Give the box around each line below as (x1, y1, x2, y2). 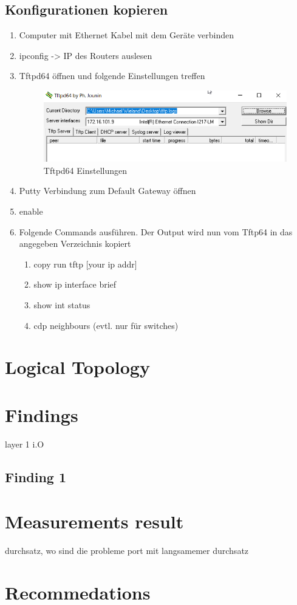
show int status (33, 299, 90, 311)
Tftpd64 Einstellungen (43, 164, 127, 176)
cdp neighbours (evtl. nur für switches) (33, 319, 179, 331)
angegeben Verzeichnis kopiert (19, 237, 131, 250)
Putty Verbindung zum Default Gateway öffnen (19, 184, 196, 197)
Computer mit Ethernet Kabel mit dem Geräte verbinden (19, 29, 234, 41)
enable (19, 205, 43, 218)
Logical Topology (5, 354, 150, 379)
